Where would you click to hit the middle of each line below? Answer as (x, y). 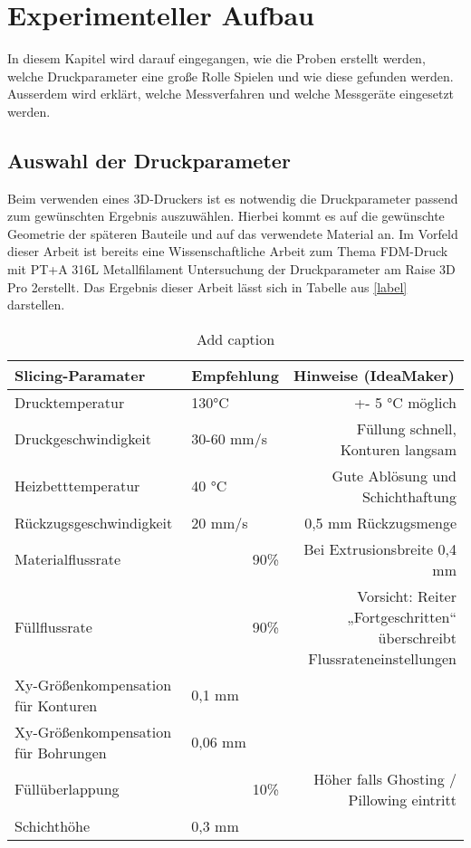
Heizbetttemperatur (77, 486)
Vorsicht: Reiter (407, 596)
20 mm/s (220, 522)
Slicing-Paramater (80, 375)
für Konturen (56, 705)
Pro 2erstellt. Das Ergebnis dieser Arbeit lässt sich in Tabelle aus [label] (207, 286)
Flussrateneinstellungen (382, 658)
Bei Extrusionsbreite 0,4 (380, 548)
